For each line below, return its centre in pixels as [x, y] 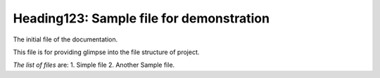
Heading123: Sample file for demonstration [141, 18]
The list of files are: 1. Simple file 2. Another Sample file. [94, 65]
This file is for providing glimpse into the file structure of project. [106, 52]
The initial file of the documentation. [65, 39]
